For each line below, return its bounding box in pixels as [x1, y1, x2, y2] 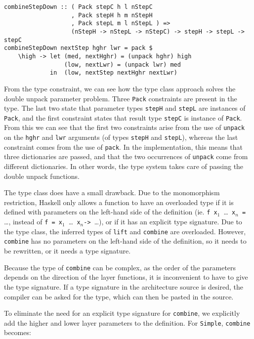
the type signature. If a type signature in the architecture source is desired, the [4, 281, 243, 292]
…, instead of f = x [4, 216, 62, 227]
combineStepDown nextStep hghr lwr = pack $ [4, 44, 153, 52]
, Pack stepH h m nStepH [71, 11, 153, 19]
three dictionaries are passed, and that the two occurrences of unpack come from [4, 151, 248, 162]
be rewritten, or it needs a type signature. [4, 246, 131, 256]
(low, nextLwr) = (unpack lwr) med [64, 61, 181, 68]
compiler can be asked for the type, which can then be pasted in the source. [4, 291, 234, 301]
